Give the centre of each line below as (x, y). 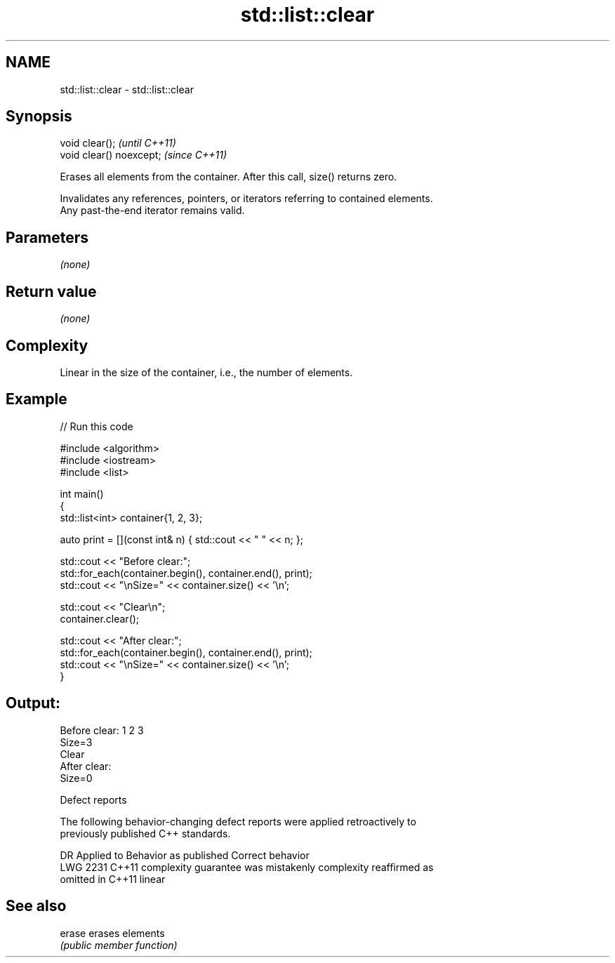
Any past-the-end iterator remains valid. (152, 211)
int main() (82, 493)
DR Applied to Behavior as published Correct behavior (185, 855)
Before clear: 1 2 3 (102, 730)
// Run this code (97, 426)
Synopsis (39, 117)
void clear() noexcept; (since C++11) (144, 155)
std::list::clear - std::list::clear (127, 89)
